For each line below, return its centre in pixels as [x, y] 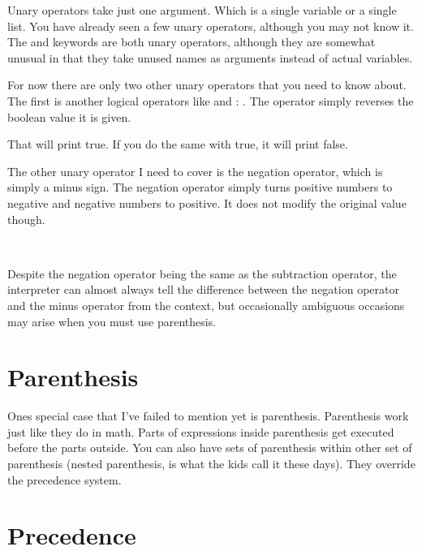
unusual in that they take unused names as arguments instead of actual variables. [210, 57]
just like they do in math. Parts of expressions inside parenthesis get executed [201, 431]
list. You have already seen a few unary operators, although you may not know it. [211, 26]
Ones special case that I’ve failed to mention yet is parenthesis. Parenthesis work [208, 416]
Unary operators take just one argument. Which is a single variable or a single [202, 10]
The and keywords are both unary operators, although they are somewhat [192, 42]
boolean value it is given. [69, 116]
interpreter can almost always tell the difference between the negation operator [203, 289]
